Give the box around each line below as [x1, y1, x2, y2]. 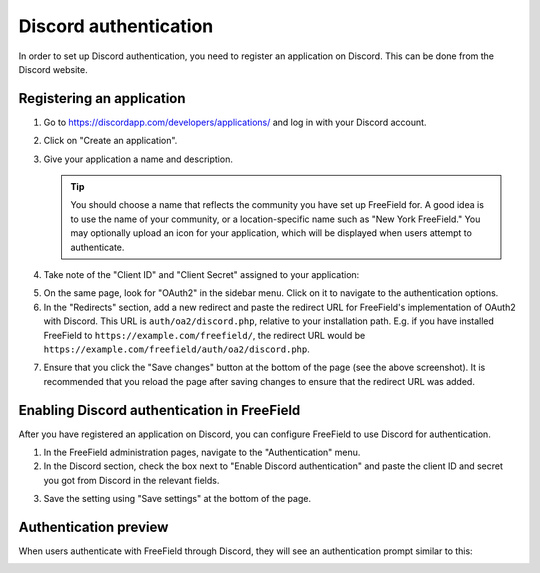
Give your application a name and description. [43, 153, 234, 165]
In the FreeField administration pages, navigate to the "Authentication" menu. [43, 446, 361, 458]
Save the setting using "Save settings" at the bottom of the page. [43, 493, 312, 505]
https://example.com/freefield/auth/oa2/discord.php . [43, 343, 310, 355]
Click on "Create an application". [43, 135, 178, 147]
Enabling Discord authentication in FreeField [18, 401, 301, 419]
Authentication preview [18, 518, 169, 535]
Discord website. [18, 63, 89, 75]
